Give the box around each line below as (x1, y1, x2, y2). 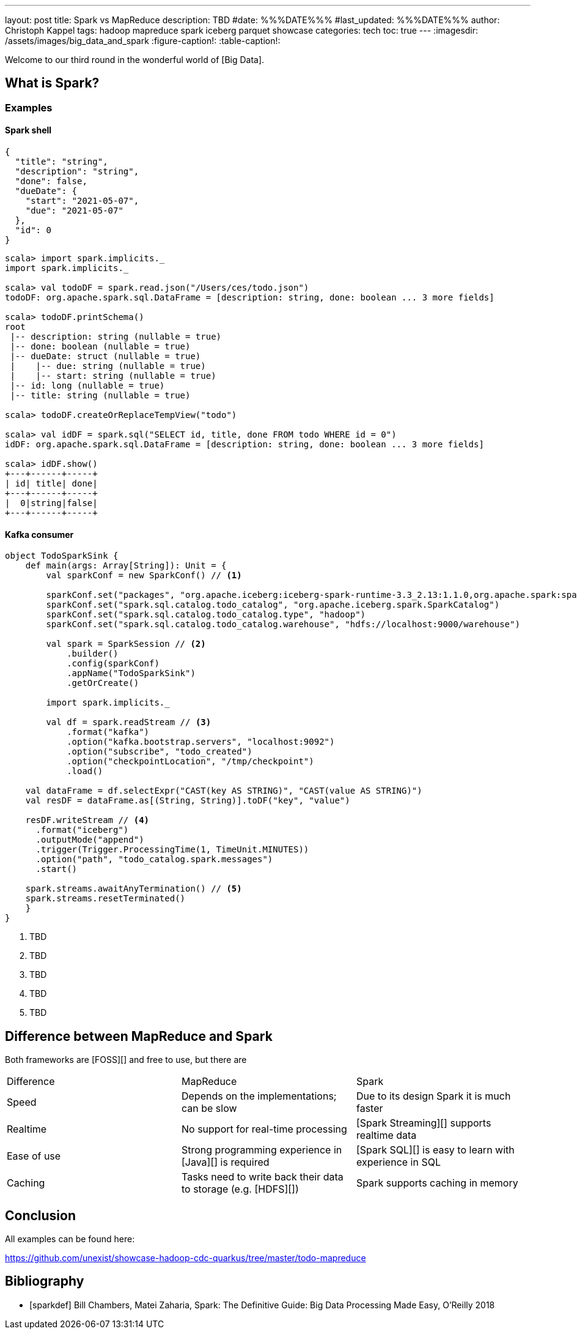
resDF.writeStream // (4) (25, 815, 150, 825)
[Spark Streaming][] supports (356, 1117, 491, 1130)
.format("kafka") (67, 727, 150, 737)
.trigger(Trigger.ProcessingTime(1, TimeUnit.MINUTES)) (35, 844, 309, 855)
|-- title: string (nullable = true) (10, 390, 191, 401)
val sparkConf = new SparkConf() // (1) (46, 570, 242, 581)
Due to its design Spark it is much (356, 1090, 511, 1103)
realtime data (356, 1129, 417, 1142)
